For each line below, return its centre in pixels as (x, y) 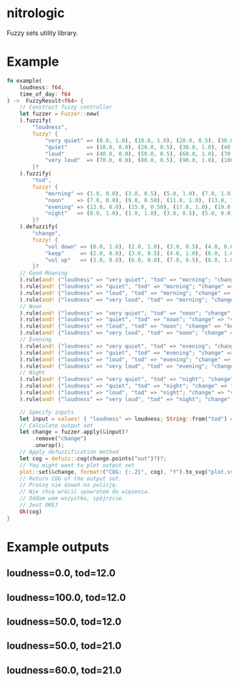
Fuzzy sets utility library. (42, 33)
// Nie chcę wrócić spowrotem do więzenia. (85, 492)
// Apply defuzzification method (69, 452)
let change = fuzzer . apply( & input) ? (74, 432)
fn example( (24, 81)
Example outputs (58, 547)
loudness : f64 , (42, 87)
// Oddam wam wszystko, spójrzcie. (72, 499)
